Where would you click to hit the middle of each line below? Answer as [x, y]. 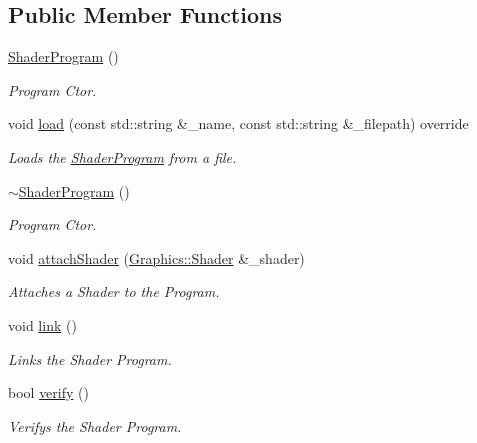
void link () [42, 324]
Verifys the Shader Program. [95, 425]
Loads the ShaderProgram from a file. [122, 156]
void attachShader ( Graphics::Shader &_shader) [156, 257]
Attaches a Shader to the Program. [114, 291]
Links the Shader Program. [90, 358]
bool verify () [48, 392]
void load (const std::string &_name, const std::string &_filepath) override [238, 123]
